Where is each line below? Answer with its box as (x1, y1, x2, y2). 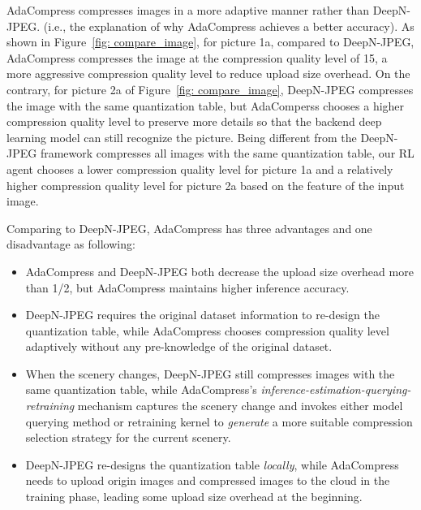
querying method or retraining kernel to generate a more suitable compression (25, 413, 413, 430)
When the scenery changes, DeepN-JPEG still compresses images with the (25, 365, 395, 382)
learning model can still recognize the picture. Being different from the (6, 128, 357, 145)
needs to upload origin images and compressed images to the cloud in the (25, 472, 390, 489)
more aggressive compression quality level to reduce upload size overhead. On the (6, 65, 410, 82)
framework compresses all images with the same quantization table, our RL (40, 145, 415, 162)
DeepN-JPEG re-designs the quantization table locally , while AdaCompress (25, 456, 399, 473)
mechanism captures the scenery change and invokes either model (77, 397, 403, 414)
